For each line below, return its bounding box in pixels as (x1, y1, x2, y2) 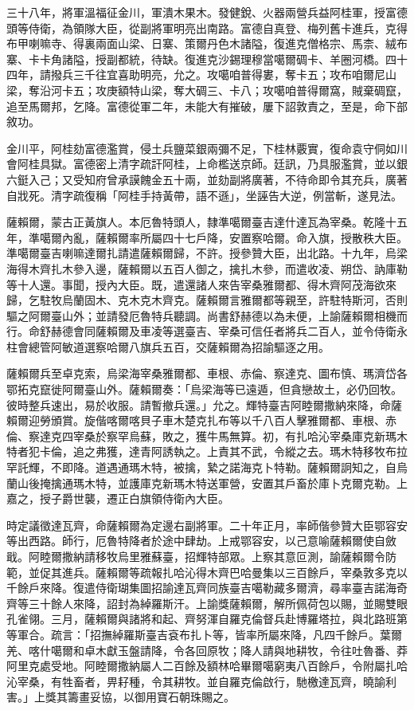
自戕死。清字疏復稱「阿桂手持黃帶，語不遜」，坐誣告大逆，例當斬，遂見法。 (6, 186, 402, 203)
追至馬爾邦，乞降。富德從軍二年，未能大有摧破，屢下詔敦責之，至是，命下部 (6, 97, 408, 114)
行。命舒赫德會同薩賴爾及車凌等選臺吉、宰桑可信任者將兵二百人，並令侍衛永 (6, 323, 408, 339)
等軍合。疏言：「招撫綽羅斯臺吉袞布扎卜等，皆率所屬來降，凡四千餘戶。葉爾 (6, 626, 402, 642)
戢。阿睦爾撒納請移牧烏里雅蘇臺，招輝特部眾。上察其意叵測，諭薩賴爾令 (6, 548, 385, 564)
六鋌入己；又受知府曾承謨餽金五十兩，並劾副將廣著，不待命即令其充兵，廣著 (6, 171, 408, 187)
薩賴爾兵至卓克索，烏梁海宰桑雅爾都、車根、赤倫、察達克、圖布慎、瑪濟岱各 (6, 365, 408, 382)
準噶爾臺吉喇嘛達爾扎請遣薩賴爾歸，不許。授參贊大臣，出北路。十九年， (6, 245, 385, 261)
